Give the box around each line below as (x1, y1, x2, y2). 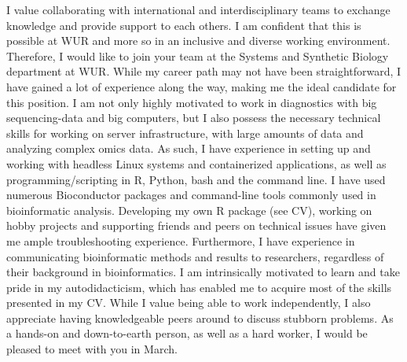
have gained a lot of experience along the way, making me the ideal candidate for (6, 78, 397, 94)
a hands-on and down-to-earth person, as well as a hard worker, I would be (6, 325, 368, 342)
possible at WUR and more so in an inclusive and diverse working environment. (6, 32, 390, 49)
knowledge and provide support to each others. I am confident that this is (6, 17, 361, 33)
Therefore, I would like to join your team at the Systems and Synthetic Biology (6, 47, 389, 64)
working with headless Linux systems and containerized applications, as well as (6, 155, 387, 172)
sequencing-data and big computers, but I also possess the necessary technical (6, 109, 381, 126)
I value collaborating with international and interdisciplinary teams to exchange (6, 2, 390, 17)
